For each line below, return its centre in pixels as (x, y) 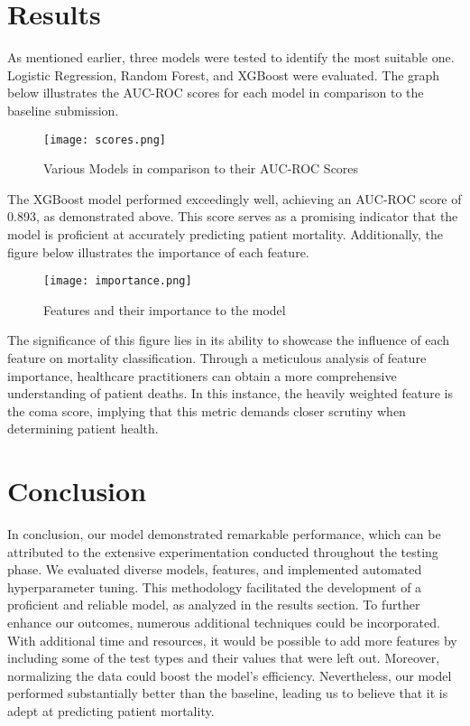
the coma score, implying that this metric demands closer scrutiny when (207, 410)
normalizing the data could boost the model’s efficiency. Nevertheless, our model (230, 675)
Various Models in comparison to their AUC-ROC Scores (201, 168)
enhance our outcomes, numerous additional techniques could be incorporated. (224, 623)
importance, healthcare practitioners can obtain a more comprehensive (202, 375)
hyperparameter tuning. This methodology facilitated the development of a (215, 586)
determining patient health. (83, 428)
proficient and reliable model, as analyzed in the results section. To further (214, 605)
